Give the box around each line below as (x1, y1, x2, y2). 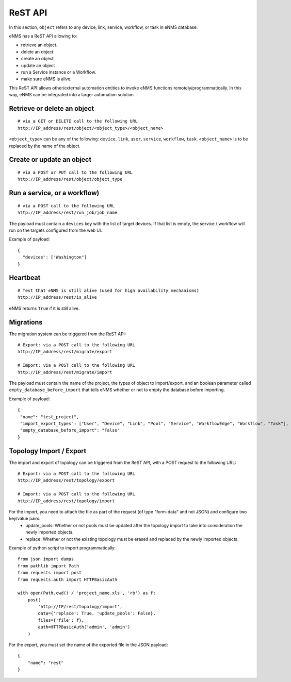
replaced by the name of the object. (9, 143, 81, 149)
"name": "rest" (27, 660, 64, 665)
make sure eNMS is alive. (21, 76, 72, 82)
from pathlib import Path (17, 563, 80, 568)
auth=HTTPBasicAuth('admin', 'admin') (38, 624, 130, 630)
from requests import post (17, 570, 82, 576)
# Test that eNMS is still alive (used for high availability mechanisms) (17, 288, 199, 293)
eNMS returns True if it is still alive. (9, 305, 80, 311)
